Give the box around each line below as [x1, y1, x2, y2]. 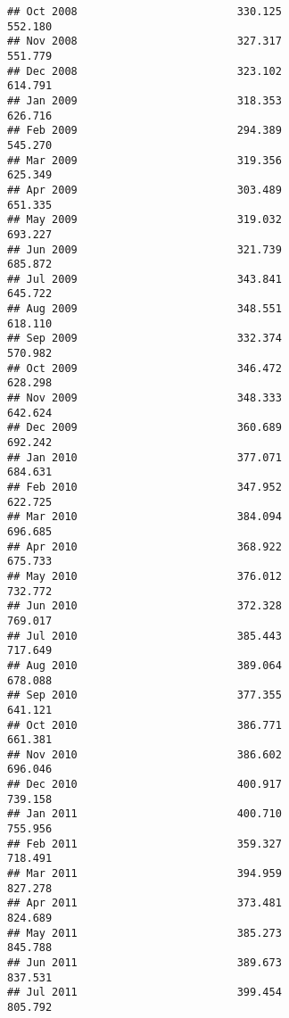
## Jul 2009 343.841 [7, 272, 282, 286]
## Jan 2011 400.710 [7, 807, 282, 821]
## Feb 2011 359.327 [7, 837, 282, 850]
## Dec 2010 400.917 [7, 778, 282, 791]
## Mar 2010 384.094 [7, 510, 282, 524]
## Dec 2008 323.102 [7, 64, 282, 78]
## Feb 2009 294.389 [7, 124, 282, 137]
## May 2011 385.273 [7, 926, 282, 939]
